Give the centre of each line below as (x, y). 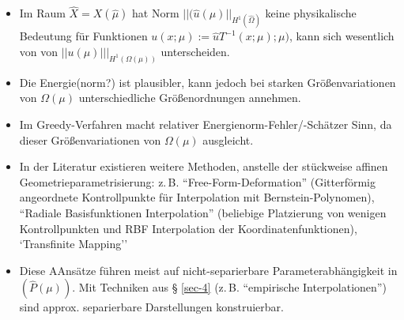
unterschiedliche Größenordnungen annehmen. (190, 98)
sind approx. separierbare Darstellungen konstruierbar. (151, 307)
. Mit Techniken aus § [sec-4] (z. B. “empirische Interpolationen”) (229, 287)
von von (39, 51)
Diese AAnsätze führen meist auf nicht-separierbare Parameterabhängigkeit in (208, 270)
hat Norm (156, 13)
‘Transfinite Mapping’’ (74, 244)
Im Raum (42, 13)
